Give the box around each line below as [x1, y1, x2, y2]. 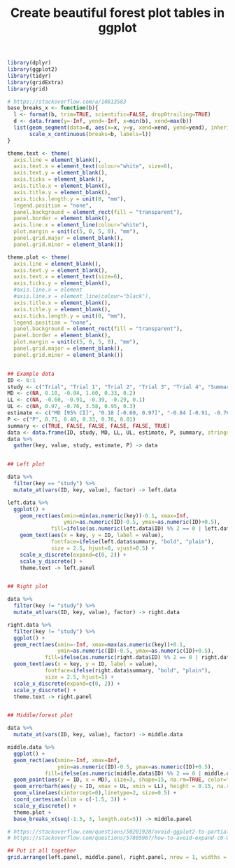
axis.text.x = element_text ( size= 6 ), [13, 273, 124, 280]
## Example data [7, 370, 55, 377]
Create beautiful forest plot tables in [10, 5, 225, 21]
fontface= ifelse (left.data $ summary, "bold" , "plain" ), [51, 538, 215, 545]
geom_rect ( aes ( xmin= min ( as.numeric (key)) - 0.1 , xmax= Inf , [20, 512, 190, 520]
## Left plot [7, 461, 45, 468]
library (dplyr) [7, 60, 52, 67]
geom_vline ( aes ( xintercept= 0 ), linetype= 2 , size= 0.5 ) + [13, 789, 177, 796]
